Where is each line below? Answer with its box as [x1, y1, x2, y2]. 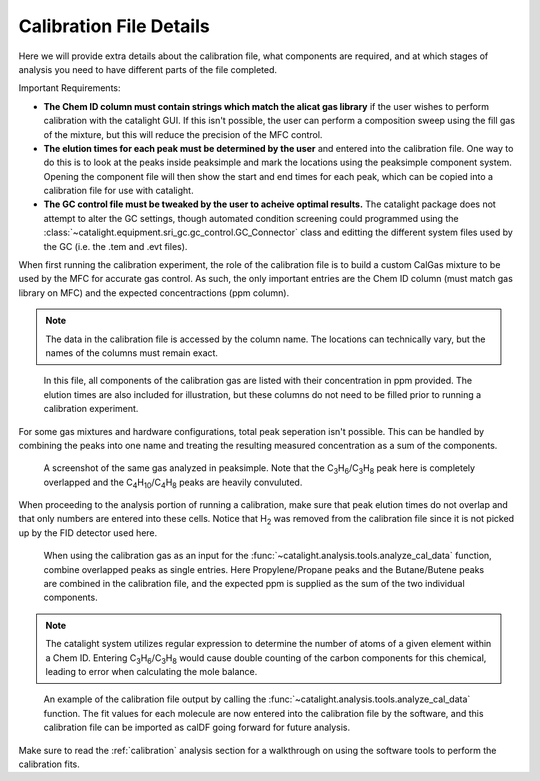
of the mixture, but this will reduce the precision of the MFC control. [43, 128, 323, 140]
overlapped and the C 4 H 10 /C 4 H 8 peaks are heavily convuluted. [43, 476, 303, 490]
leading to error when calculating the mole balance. [45, 666, 258, 677]
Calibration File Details [18, 15, 210, 37]
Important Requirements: [18, 82, 121, 94]
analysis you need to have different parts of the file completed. [18, 63, 278, 75]
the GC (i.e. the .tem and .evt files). [43, 240, 188, 252]
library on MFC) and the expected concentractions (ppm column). [18, 286, 290, 299]
